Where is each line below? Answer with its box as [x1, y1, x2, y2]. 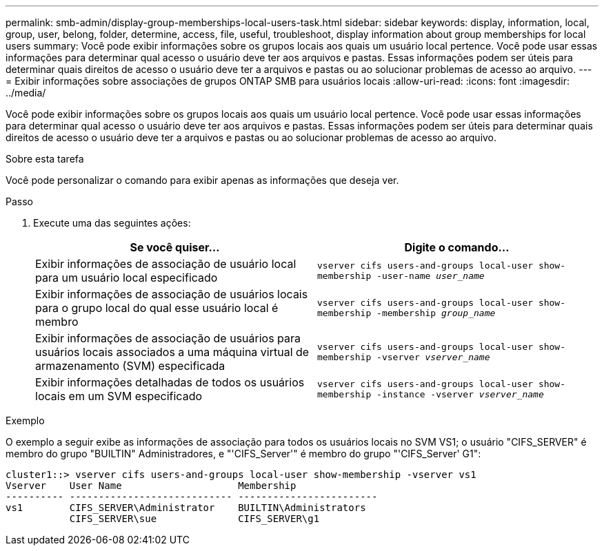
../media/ [6, 87, 46, 98]
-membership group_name [376, 308, 496, 318]
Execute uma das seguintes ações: [33, 217, 191, 229]
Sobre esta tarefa [6, 153, 84, 165]
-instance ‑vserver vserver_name [376, 389, 544, 399]
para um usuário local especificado [35, 271, 218, 284]
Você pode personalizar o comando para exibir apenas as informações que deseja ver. [6, 174, 399, 186]
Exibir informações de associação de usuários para [35, 331, 301, 345]
